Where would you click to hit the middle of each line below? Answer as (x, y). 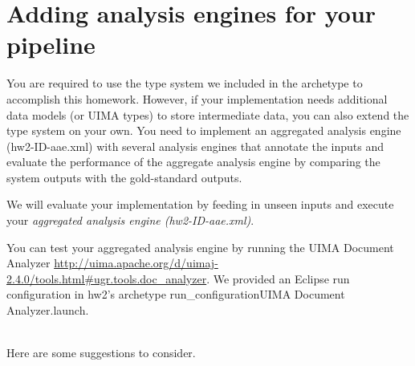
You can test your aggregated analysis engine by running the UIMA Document (200, 247)
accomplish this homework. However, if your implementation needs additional (197, 98)
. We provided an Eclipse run (278, 278)
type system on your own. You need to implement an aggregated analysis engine (204, 130)
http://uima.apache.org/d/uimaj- (136, 263)
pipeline (51, 45)
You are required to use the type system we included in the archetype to (185, 83)
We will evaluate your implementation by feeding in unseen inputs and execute (200, 204)
